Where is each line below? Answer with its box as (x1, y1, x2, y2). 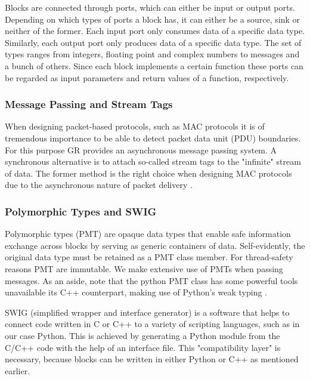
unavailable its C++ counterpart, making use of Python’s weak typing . (5, 286, 267, 298)
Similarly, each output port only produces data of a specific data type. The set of (5, 36, 302, 48)
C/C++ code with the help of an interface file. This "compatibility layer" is (5, 341, 281, 353)
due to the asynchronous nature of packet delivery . (5, 178, 193, 191)
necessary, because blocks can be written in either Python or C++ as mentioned (5, 353, 299, 365)
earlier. (5, 364, 30, 377)
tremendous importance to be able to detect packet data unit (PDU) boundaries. (5, 131, 301, 144)
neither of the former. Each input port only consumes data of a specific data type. (5, 24, 305, 37)
